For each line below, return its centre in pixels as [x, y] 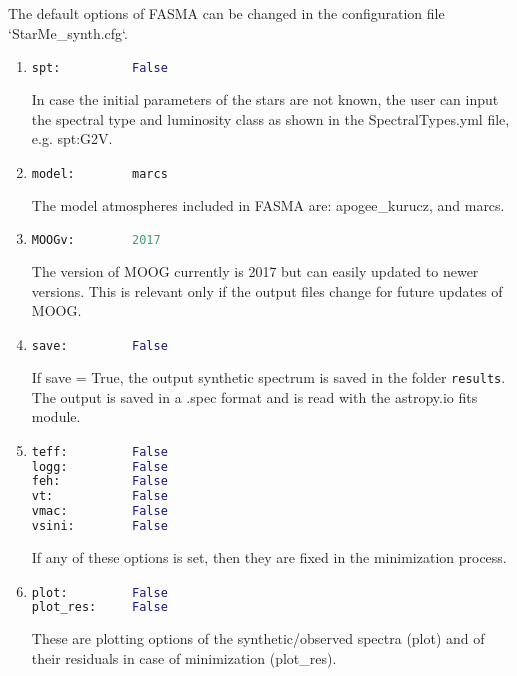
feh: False [99, 481]
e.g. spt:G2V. [72, 138]
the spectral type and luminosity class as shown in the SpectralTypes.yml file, [270, 118]
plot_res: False [99, 607]
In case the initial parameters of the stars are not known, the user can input [265, 99]
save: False [99, 345]
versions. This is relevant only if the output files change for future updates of [267, 290]
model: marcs [99, 173]
